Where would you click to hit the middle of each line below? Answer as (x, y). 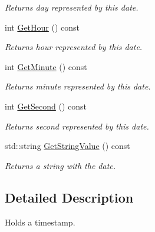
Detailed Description (69, 197)
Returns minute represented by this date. (78, 86)
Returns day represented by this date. (72, 7)
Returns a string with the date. (60, 165)
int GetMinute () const (46, 66)
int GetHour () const (42, 27)
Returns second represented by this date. (77, 126)
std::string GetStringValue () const (67, 146)
